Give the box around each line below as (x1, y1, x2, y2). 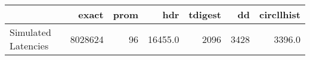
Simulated (10, 25, 51, 39)
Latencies (10, 39, 49, 52)
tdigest (188, 8, 221, 21)
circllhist (259, 8, 300, 21)
